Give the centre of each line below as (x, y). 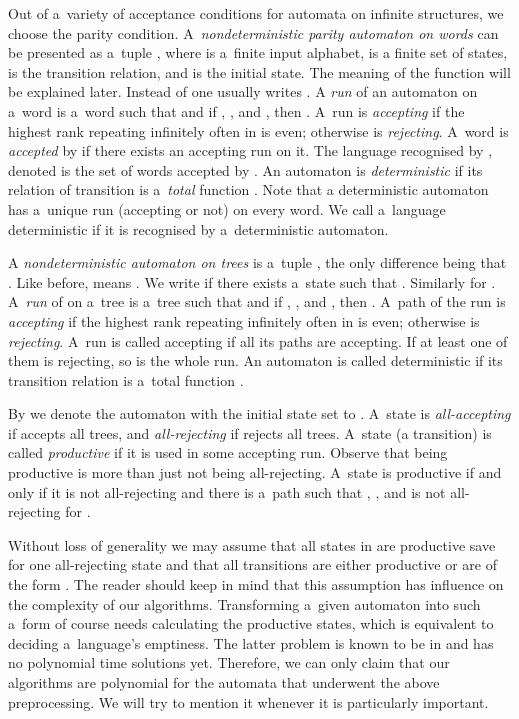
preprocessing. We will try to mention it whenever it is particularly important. (248, 701)
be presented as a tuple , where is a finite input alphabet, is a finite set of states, (258, 52)
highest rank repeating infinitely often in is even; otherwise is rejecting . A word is (258, 130)
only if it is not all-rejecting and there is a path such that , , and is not (227, 491)
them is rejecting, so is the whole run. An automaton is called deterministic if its (255, 360)
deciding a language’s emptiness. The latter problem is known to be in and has (251, 642)
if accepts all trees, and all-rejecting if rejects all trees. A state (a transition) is (250, 432)
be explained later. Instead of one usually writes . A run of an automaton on (243, 91)
